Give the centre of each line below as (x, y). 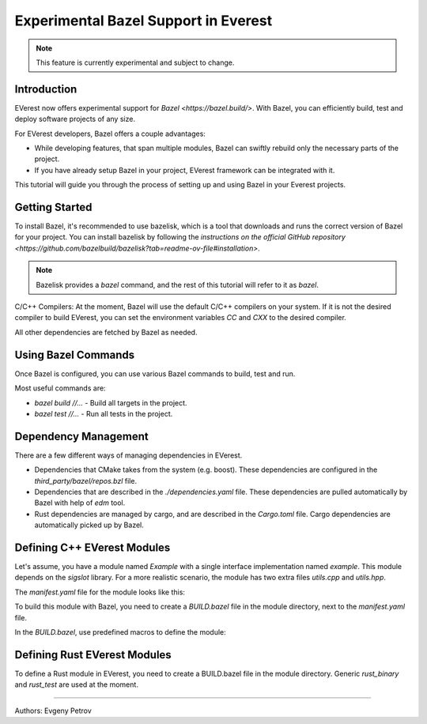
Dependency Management (82, 436)
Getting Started (53, 207)
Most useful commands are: (60, 388)
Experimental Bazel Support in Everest (144, 21)
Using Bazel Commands (75, 354)
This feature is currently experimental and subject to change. (135, 62)
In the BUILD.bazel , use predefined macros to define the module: (120, 632)
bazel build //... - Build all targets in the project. (111, 402)
